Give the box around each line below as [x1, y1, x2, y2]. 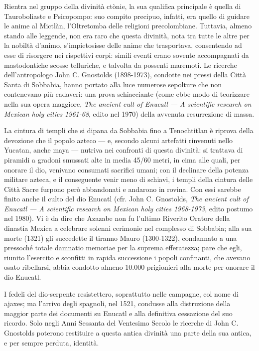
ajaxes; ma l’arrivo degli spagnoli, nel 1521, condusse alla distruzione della [4, 298, 231, 309]
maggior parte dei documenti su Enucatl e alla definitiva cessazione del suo [4, 308, 233, 318]
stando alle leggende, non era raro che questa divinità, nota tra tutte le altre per [4, 30, 250, 40]
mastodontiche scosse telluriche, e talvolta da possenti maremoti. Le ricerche [4, 59, 237, 70]
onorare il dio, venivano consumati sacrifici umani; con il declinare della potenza [4, 164, 249, 175]
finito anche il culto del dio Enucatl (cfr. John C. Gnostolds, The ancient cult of [4, 193, 249, 204]
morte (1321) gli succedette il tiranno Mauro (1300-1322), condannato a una [4, 232, 237, 243]
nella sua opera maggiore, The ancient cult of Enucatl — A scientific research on [4, 98, 252, 109]
